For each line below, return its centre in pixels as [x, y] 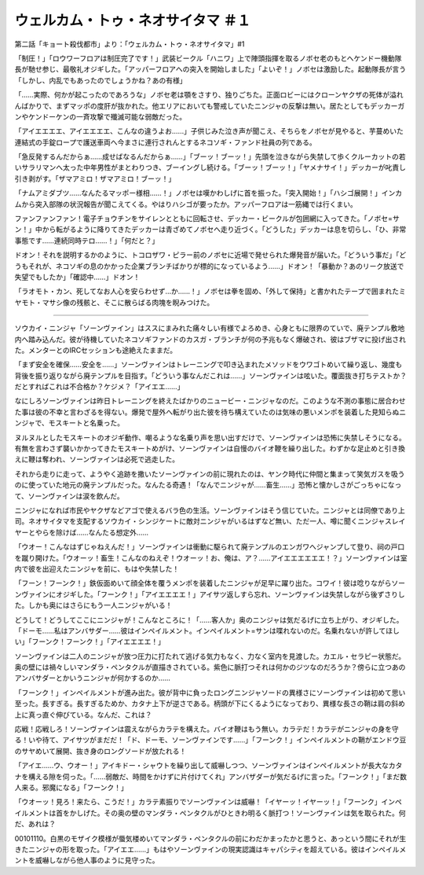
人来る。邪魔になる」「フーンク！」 [71, 787]
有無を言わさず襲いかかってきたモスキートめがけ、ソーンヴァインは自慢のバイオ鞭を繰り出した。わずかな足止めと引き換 [210, 449]
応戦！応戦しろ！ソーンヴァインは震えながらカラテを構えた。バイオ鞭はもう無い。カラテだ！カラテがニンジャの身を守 [207, 729]
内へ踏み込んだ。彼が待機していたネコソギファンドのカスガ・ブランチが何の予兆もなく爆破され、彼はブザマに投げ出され [210, 339]
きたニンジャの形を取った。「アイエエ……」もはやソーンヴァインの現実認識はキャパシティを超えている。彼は [190, 849]
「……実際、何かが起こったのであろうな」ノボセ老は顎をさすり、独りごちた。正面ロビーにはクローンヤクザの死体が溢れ [209, 95]
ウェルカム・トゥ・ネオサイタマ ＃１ [133, 20]
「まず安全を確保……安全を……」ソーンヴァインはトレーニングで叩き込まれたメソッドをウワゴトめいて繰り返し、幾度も [208, 365]
